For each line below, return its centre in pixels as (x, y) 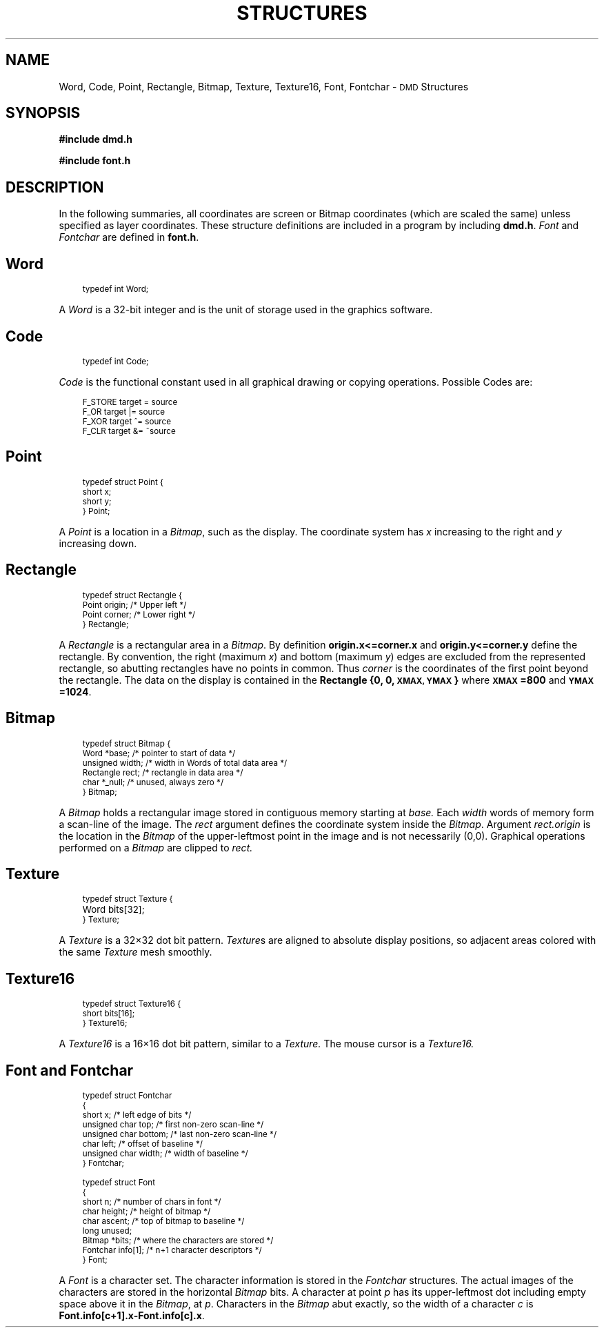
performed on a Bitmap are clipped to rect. (156, 847)
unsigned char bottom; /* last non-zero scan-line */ (180, 1135)
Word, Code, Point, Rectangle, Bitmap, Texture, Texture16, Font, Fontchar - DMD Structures (264, 86)
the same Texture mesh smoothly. (135, 952)
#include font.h (95, 161)
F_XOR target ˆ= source (127, 421)
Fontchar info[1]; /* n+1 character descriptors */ (172, 1251)
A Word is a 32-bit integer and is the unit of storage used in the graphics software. (246, 310)
